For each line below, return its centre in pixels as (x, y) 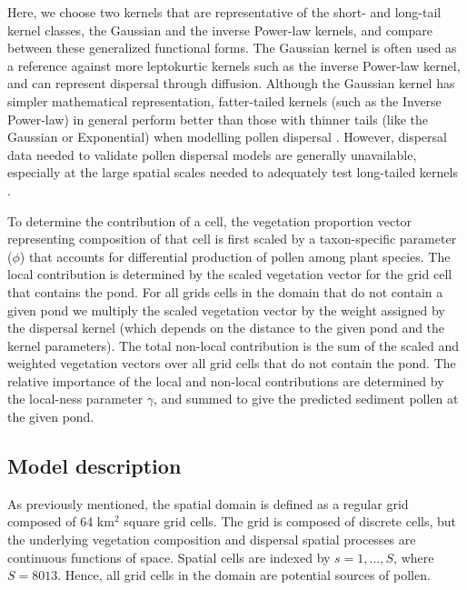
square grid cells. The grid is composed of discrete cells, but (290, 521)
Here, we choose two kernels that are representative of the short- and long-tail (224, 12)
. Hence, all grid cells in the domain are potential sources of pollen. (244, 575)
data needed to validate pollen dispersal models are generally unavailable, (212, 154)
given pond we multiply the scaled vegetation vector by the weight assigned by (226, 310)
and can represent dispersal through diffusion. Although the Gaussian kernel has (231, 83)
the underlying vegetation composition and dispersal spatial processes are (212, 540)
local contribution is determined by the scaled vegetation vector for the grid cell (230, 274)
